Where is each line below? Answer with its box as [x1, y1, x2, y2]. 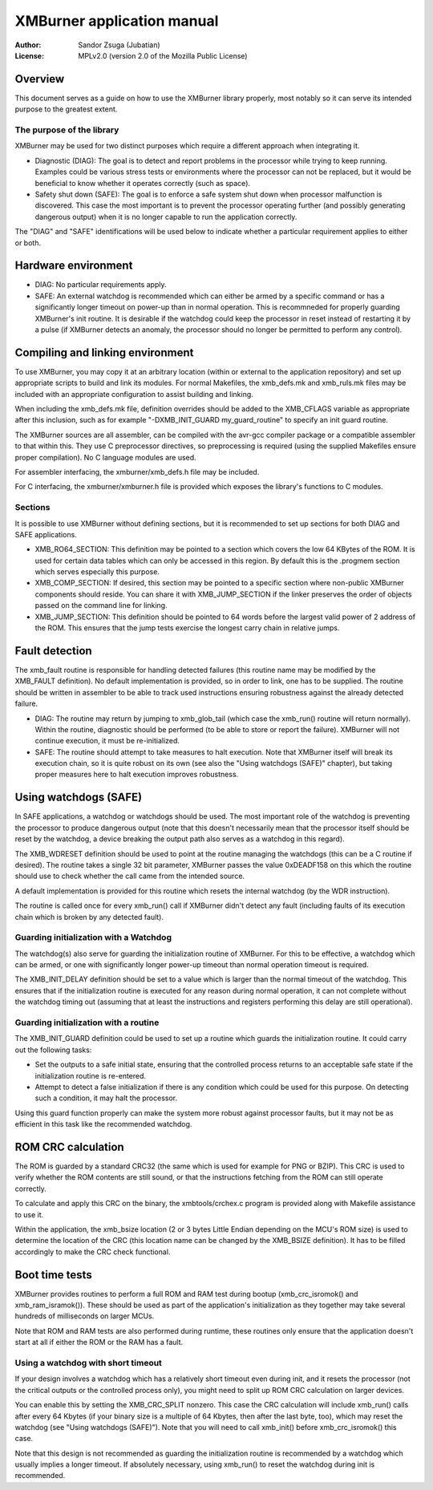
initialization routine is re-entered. [34, 1071, 147, 1080]
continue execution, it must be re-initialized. [34, 736, 180, 746]
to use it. [14, 1209, 44, 1219]
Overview [14, 72, 65, 86]
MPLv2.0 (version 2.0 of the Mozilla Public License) [78, 51, 248, 60]
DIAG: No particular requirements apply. [34, 280, 167, 289]
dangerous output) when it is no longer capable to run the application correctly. [34, 212, 297, 221]
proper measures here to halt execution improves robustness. [34, 770, 239, 779]
